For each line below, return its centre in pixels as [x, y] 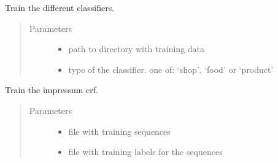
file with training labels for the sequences [145, 152]
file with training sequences [119, 131]
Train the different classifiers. [60, 7]
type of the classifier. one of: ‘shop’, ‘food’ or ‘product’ [171, 69]
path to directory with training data [137, 49]
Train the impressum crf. [52, 90]
